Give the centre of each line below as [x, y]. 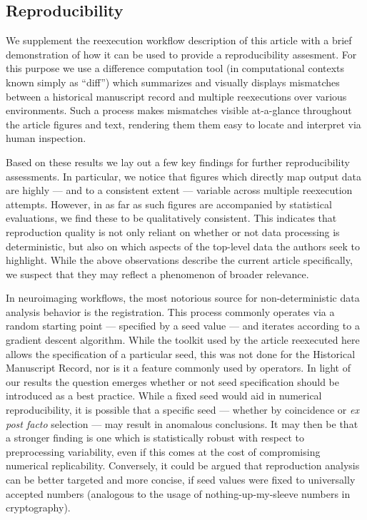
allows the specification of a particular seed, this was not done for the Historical [181, 353]
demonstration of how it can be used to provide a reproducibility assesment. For [181, 54]
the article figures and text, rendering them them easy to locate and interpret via [183, 124]
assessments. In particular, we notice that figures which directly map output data [183, 176]
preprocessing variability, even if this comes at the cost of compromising [163, 451]
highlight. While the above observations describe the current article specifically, [179, 260]
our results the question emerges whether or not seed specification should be [172, 381]
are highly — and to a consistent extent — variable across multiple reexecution [179, 190]
